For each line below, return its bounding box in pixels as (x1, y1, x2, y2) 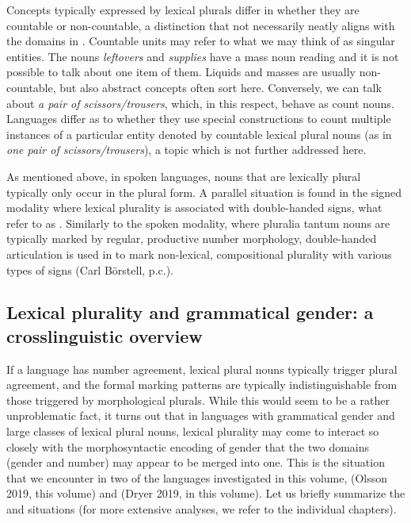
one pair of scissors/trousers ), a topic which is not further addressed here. (6, 141, 367, 158)
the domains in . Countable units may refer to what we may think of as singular (6, 33, 395, 49)
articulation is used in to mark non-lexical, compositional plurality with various (6, 245, 392, 262)
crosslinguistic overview (6, 323, 203, 348)
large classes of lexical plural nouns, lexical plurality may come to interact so (6, 423, 379, 440)
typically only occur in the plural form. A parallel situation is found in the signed (6, 183, 402, 200)
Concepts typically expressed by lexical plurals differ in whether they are (6, 2, 360, 17)
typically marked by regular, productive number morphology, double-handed (6, 230, 377, 247)
